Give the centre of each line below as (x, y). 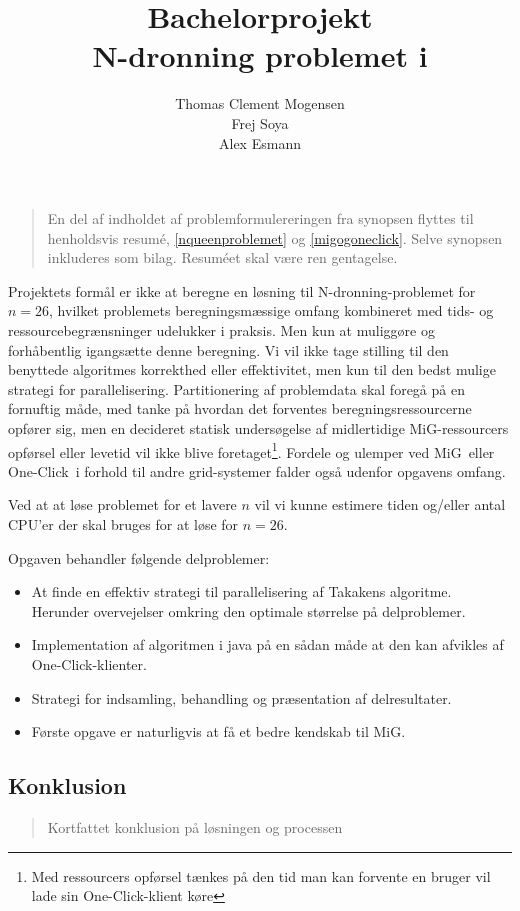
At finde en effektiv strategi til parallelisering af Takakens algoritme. (241, 591)
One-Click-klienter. (89, 664)
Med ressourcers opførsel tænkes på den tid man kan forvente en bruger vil (261, 875)
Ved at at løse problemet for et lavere (122, 504)
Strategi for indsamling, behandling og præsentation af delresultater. (241, 697)
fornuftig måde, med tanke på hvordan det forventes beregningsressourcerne (240, 408)
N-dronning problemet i (260, 55)
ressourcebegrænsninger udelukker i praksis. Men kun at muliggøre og (221, 330)
